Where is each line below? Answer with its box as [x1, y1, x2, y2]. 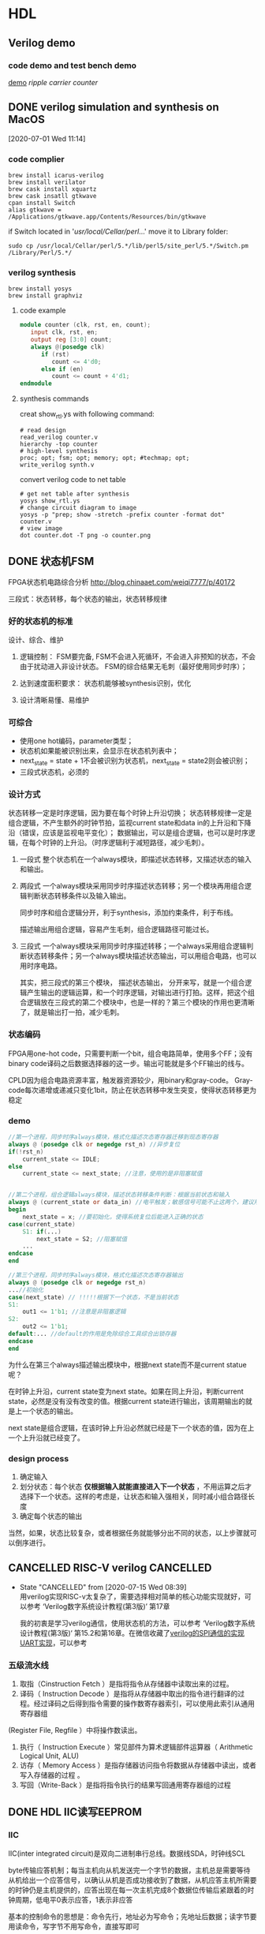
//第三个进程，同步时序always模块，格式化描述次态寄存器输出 [8, 1271, 184, 1279]
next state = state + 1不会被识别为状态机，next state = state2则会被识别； [19, 756, 250, 768]
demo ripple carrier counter [8, 77, 99, 87]
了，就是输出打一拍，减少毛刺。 [19, 1008, 124, 1017]
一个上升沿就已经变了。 [8, 1433, 84, 1442]
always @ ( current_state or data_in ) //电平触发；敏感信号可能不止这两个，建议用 [8, 1199, 260, 1206]
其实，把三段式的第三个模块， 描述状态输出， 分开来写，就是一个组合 [19, 978, 245, 987]
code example [19, 305, 66, 316]
